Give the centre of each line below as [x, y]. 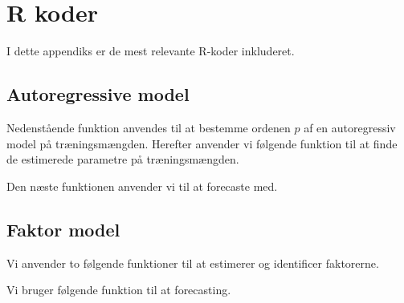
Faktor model [63, 229]
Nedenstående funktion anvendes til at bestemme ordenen [149, 127]
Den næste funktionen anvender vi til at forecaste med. [142, 186]
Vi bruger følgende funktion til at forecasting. [119, 290]
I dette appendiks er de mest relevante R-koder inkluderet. [151, 51]
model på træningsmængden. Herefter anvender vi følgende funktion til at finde [202, 143]
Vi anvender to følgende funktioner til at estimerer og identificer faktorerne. [193, 263]
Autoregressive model [98, 94]
